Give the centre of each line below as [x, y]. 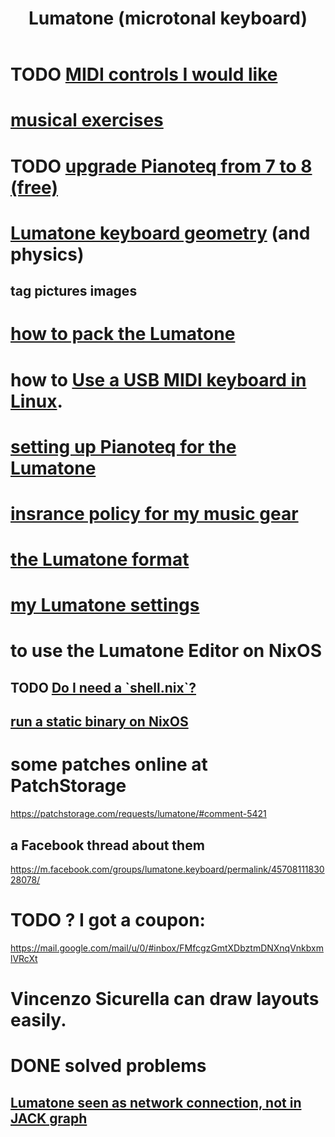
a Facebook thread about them [107, 845]
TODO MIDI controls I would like [144, 74]
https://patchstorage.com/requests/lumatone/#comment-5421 [138, 814]
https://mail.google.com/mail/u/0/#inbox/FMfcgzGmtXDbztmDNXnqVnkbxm [167, 948]
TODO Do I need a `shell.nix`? [103, 687]
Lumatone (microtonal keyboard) [168, 18]
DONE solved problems [108, 1066]
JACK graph [49, 1118]
